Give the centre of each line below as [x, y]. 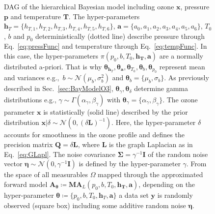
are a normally [181, 56]
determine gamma [161, 88]
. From [196, 164]
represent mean [182, 67]
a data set [134, 195]
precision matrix [28, 144]
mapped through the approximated [150, 174]
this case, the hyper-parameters [51, 56]
